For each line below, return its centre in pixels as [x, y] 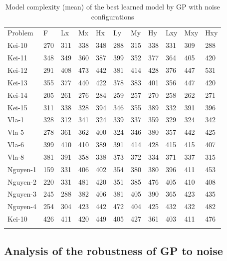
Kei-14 [17, 95]
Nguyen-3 [22, 194]
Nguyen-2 [22, 181]
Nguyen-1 [22, 169]
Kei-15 [17, 107]
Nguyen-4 [22, 206]
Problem [20, 33]
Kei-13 [17, 82]
